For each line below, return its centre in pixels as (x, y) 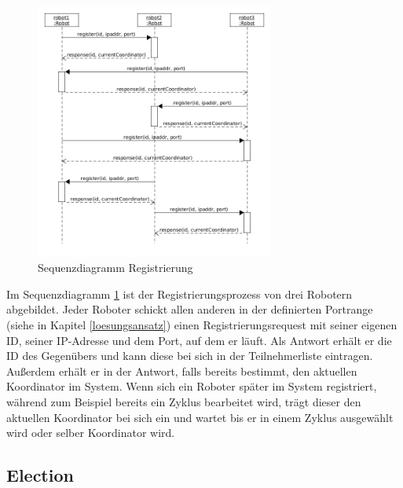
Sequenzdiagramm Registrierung (115, 268)
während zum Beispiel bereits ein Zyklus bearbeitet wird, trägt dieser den (184, 401)
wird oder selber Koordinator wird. (91, 433)
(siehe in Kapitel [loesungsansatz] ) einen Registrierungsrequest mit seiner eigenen (202, 324)
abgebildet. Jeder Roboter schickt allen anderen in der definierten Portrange (190, 309)
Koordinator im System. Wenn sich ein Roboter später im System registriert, (192, 386)
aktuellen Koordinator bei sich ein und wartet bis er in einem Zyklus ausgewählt (200, 417)
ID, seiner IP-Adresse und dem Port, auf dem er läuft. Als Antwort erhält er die (199, 340)
